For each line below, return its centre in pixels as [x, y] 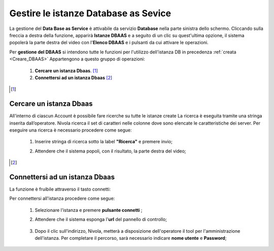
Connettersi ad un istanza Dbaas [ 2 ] [74, 77]
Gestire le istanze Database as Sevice [90, 13]
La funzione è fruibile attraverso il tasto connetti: [60, 189]
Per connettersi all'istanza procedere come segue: [62, 199]
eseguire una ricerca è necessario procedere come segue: [71, 130]
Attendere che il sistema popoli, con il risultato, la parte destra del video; [110, 151]
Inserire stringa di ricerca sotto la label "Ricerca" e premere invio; [104, 142]
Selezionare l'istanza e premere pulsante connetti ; [89, 210]
